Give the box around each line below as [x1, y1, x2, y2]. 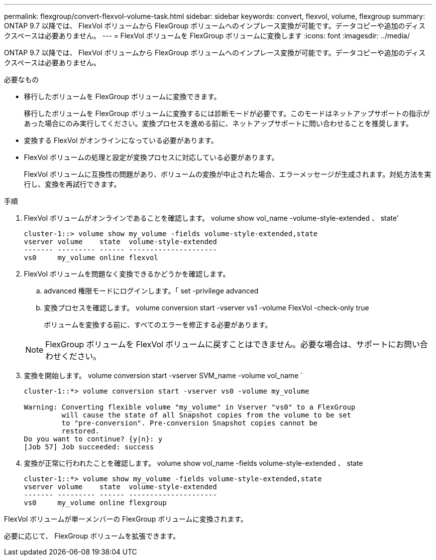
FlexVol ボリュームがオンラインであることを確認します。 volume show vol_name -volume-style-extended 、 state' [24, 214, 399, 222]
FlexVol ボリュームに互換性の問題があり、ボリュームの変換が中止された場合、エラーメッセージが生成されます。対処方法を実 [24, 170, 432, 178]
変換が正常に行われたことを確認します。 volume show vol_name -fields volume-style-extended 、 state [24, 459, 363, 467]
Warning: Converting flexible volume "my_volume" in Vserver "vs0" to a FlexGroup [24, 403, 355, 411]
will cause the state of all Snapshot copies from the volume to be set [61, 411, 351, 419]
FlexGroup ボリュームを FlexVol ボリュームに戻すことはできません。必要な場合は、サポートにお [45, 339, 404, 349]
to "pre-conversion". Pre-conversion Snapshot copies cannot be [61, 419, 318, 427]
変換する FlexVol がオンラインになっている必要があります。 [24, 136, 218, 144]
